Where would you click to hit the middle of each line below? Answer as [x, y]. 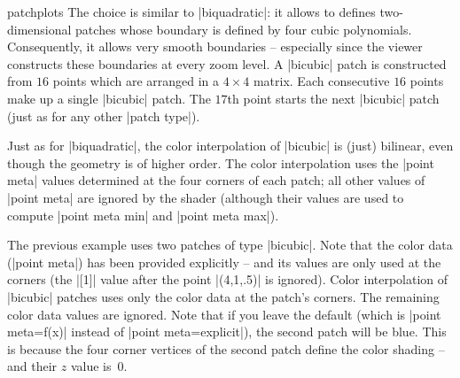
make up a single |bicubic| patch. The [109, 98]
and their [32, 366]
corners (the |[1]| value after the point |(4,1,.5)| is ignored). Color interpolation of [228, 279]
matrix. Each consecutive [321, 81]
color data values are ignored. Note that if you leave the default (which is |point [224, 314]
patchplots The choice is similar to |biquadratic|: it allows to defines [191, 12]
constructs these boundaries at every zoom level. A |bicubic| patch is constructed [227, 63]
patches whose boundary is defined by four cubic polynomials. [244, 29]
